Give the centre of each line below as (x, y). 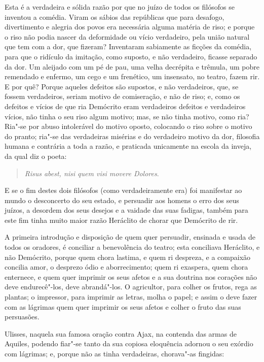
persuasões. (22, 317)
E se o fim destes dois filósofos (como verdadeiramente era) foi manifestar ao (123, 190)
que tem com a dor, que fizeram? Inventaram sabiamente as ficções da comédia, (128, 46)
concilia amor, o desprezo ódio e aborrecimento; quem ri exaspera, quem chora (126, 267)
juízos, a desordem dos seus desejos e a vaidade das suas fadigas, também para (126, 210)
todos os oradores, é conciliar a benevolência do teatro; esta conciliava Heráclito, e (132, 247)
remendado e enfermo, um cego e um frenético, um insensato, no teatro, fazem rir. (132, 76)
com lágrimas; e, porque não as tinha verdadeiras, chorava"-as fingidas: (115, 353)
